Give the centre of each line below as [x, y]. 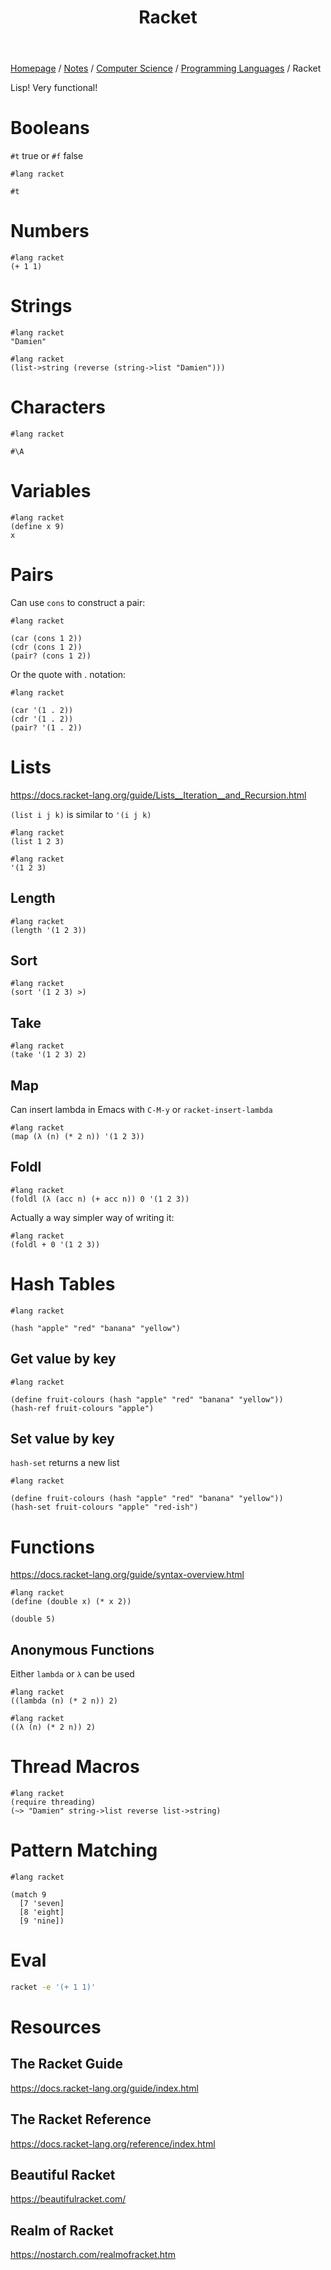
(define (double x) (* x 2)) [71, 1602]
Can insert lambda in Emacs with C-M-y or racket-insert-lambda [141, 1109]
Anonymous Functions [82, 1649]
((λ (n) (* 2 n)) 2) [53, 1727]
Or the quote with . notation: [68, 674]
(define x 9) [37, 526]
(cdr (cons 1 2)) [46, 647]
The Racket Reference [81, 2119]
